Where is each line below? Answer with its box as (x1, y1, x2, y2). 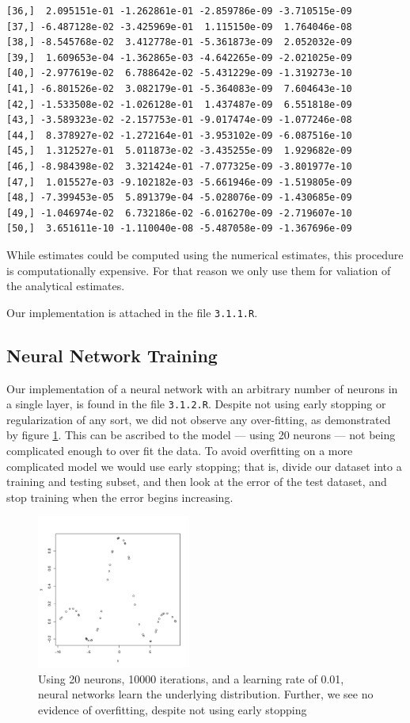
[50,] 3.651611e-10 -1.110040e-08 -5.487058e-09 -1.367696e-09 (6, 223, 352, 235)
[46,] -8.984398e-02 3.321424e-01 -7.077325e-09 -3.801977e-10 (6, 160, 352, 172)
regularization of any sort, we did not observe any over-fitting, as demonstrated (6, 411, 391, 427)
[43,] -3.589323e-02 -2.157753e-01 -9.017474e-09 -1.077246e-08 (6, 114, 352, 126)
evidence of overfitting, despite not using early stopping (38, 701, 307, 717)
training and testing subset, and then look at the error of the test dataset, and (6, 473, 387, 490)
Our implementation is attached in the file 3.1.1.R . (6, 304, 258, 320)
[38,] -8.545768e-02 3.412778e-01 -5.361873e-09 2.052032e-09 (6, 36, 352, 48)
